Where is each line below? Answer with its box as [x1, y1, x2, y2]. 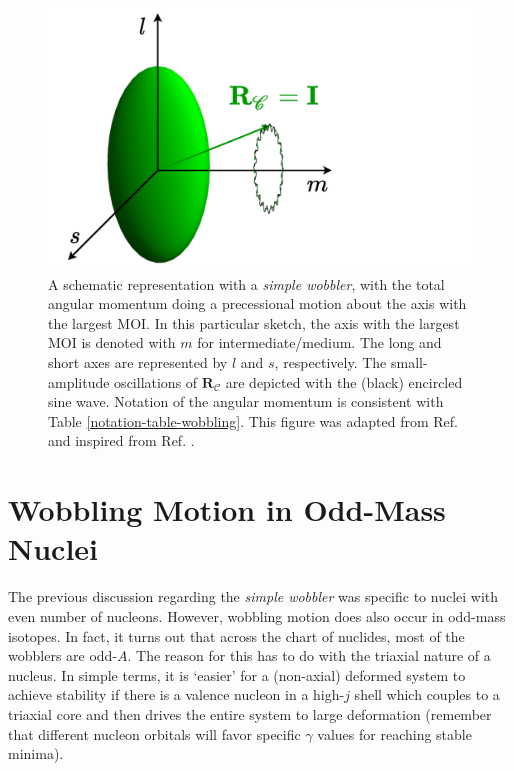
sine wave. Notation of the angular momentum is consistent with [48, 391, 444, 412]
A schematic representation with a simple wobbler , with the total [48, 273, 445, 294]
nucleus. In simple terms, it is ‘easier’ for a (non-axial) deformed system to [8, 664, 466, 685]
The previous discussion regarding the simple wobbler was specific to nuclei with [8, 586, 499, 607]
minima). [8, 743, 64, 764]
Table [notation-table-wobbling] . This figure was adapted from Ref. [48, 410, 458, 431]
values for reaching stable [317, 723, 472, 744]
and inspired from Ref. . [48, 430, 195, 451]
